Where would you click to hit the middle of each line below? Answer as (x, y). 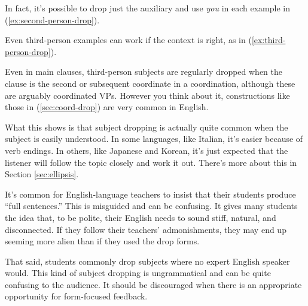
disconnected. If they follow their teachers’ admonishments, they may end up (146, 229)
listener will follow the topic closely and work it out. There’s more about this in (151, 162)
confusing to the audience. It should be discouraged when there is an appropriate (153, 284)
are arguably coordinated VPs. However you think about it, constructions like (147, 95)
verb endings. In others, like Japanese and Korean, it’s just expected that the (147, 150)
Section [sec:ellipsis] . (42, 174)
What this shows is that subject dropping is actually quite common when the (147, 127)
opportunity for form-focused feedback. (76, 296)
